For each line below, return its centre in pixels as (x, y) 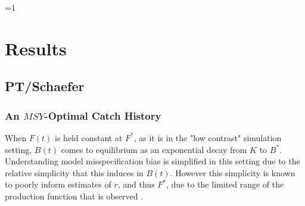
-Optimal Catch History (103, 115)
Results (36, 48)
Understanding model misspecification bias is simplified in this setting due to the (152, 161)
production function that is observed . (74, 196)
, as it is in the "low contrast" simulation (208, 137)
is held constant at (89, 137)
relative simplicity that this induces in (74, 172)
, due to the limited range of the (225, 184)
